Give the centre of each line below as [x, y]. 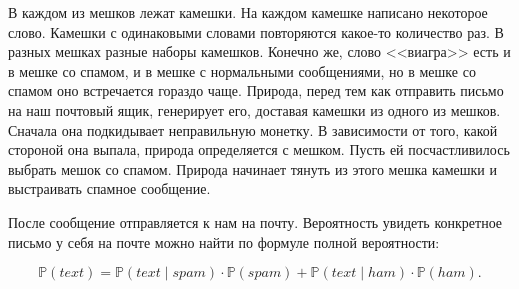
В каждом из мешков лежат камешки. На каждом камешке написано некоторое [248, 12]
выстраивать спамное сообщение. [109, 188]
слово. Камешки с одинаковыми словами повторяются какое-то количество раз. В [256, 31]
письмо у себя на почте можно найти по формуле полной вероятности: [224, 241]
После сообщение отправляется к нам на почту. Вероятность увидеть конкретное [255, 221]
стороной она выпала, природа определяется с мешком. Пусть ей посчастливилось [259, 149]
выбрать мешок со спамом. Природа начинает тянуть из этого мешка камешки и [252, 168]
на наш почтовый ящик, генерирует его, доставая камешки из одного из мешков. [254, 109]
